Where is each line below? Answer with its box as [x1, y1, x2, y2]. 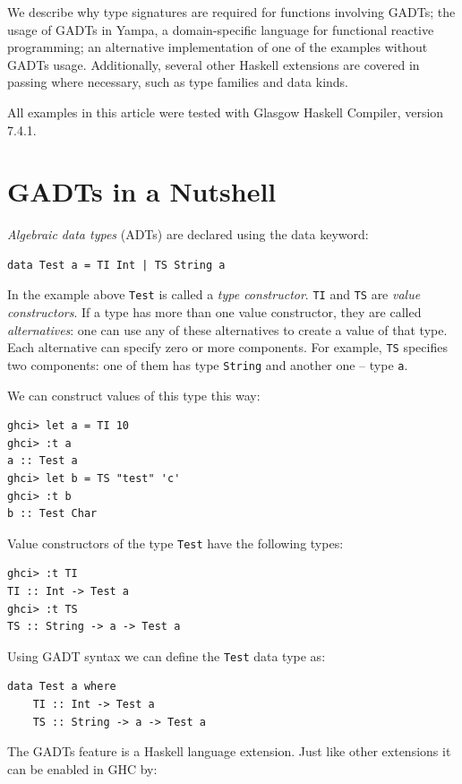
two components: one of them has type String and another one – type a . [7, 355, 408, 374]
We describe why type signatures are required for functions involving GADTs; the [7, 3, 456, 21]
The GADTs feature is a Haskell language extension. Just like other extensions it [7, 742, 451, 761]
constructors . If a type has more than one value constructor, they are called [7, 303, 422, 322]
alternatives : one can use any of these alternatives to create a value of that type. [7, 320, 448, 339]
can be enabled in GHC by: [7, 759, 158, 778]
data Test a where [7, 680, 116, 694]
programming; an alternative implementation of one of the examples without [7, 38, 428, 56]
